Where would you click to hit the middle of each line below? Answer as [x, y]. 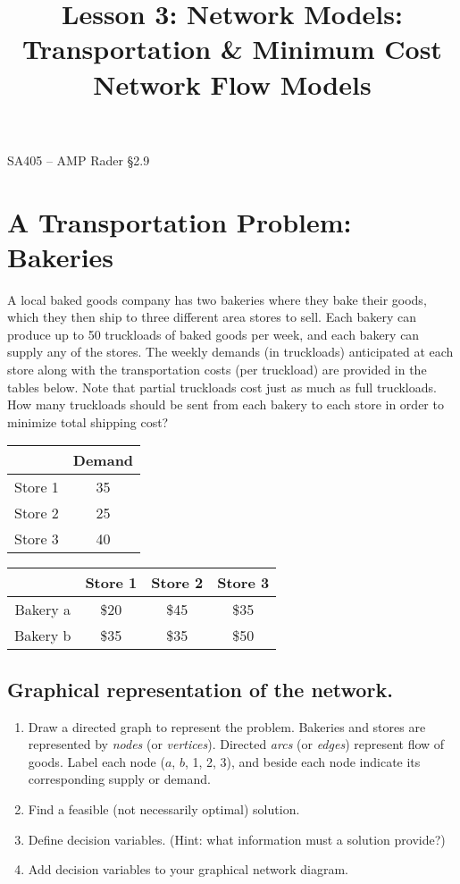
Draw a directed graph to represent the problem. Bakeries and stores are [227, 726]
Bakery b [43, 636]
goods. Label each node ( [96, 761]
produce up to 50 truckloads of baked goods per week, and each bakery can [213, 334]
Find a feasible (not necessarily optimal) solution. [164, 808]
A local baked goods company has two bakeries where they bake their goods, [217, 299]
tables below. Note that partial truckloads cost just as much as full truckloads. [222, 387]
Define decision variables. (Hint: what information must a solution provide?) [237, 839]
